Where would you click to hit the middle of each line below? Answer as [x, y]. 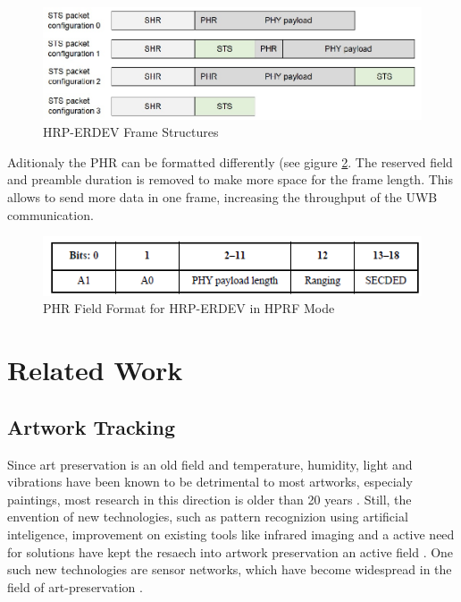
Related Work [95, 370]
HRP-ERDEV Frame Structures [131, 132]
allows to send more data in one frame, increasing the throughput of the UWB [222, 196]
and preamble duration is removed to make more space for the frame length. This [230, 179]
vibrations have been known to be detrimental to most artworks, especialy [210, 482]
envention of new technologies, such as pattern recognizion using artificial [208, 517]
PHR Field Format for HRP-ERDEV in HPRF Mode [189, 308]
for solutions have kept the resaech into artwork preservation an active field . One [230, 551]
